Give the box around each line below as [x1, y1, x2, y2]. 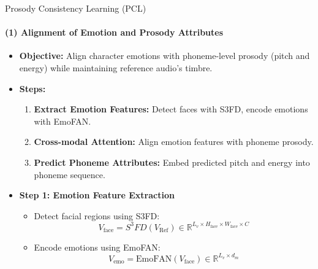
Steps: [19, 82, 46, 95]
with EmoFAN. [34, 114, 91, 127]
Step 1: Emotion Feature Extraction [19, 189, 175, 201]
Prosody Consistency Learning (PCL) [5, 2, 146, 14]
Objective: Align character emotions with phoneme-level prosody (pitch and [19, 49, 310, 62]
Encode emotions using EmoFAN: [34, 240, 161, 253]
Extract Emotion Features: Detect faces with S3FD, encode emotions [34, 103, 308, 115]
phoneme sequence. [34, 168, 105, 181]
